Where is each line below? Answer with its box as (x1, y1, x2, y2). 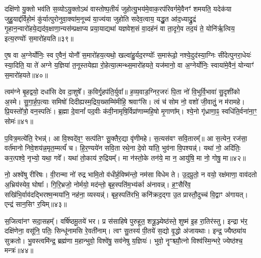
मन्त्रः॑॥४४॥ (5, 245, 34, 255)
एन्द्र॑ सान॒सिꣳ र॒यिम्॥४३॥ (5, 199, 67, 209)
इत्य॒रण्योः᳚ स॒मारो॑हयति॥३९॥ (5, 33, 74, 43)
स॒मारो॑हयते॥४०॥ (5, 69, 48, 80)
